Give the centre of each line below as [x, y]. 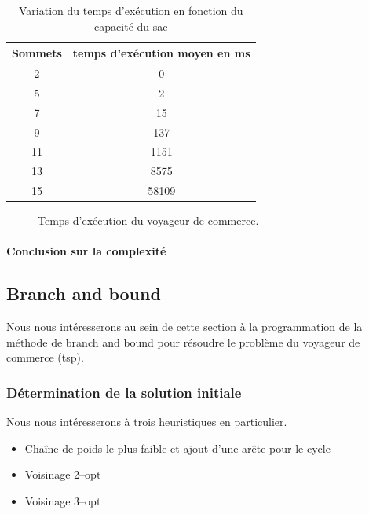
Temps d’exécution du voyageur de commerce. [148, 220]
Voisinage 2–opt [63, 474]
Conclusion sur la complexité [86, 251]
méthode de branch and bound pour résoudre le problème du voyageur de [183, 341]
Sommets [37, 53]
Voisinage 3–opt [63, 500]
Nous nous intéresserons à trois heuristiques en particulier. [147, 422]
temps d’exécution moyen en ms [161, 53]
